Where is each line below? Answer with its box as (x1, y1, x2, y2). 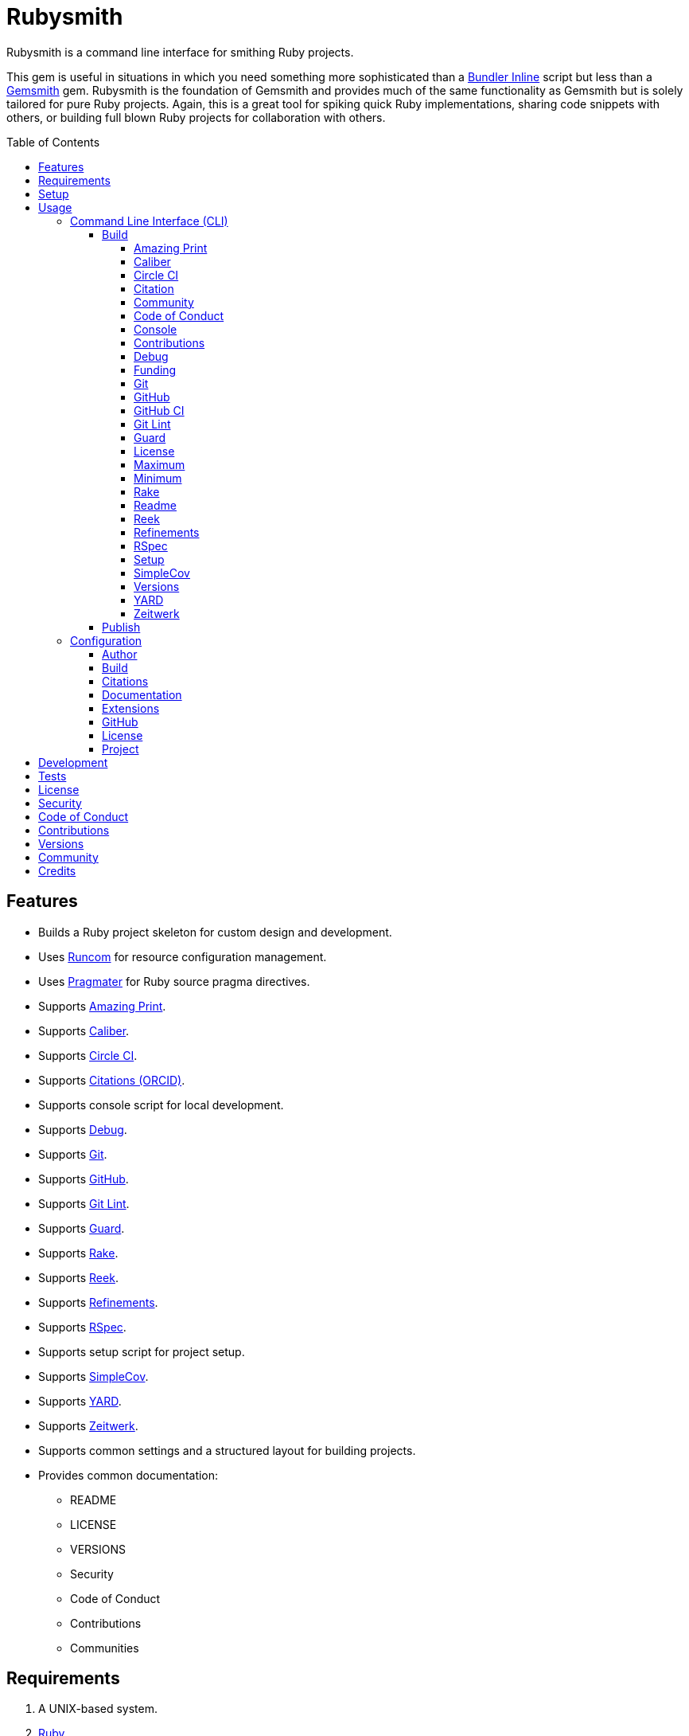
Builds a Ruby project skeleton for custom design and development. (38, 925, 392, 939)
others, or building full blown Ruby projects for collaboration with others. (6, 110, 386, 124)
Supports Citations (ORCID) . (38, 1073, 185, 1087)
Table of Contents (6, 135, 100, 149)
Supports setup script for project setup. (38, 1344, 245, 1359)
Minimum (134, 471, 182, 485)
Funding (134, 362, 177, 377)
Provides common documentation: (38, 1468, 219, 1482)
